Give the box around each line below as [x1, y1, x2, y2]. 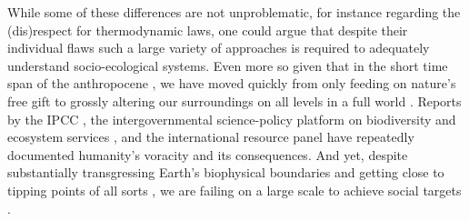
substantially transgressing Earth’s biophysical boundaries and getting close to [7, 163, 444, 182]
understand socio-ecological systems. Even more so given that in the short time [7, 55, 448, 75]
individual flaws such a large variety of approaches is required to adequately [7, 38, 430, 57]
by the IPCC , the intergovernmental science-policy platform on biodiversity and [7, 109, 456, 128]
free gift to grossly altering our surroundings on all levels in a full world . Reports [7, 91, 462, 110]
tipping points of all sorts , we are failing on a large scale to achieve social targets [7, 180, 462, 199]
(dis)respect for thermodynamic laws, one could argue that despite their [7, 20, 408, 39]
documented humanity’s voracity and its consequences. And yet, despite [7, 145, 408, 164]
